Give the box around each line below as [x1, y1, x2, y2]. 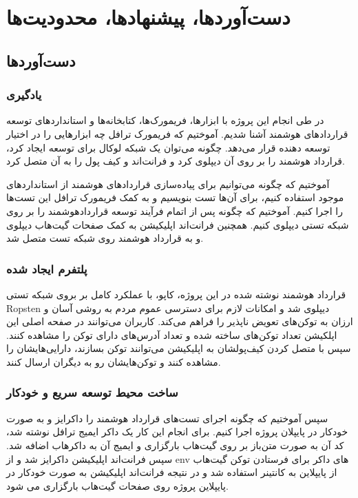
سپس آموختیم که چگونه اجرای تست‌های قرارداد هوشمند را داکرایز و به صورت [6, 411, 328, 425]
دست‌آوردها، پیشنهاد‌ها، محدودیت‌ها [6, 3, 291, 31]
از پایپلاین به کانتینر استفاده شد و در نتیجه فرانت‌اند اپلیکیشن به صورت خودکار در [6, 465, 337, 479]
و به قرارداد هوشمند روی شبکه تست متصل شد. [6, 231, 204, 245]
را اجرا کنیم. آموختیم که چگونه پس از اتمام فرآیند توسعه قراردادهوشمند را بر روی [6, 203, 343, 218]
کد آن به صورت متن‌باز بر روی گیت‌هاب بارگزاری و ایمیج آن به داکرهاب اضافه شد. [6, 437, 344, 452]
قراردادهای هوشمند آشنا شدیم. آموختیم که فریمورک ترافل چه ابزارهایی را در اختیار [6, 126, 348, 141]
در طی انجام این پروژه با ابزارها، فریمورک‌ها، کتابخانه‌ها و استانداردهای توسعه [6, 113, 324, 127]
